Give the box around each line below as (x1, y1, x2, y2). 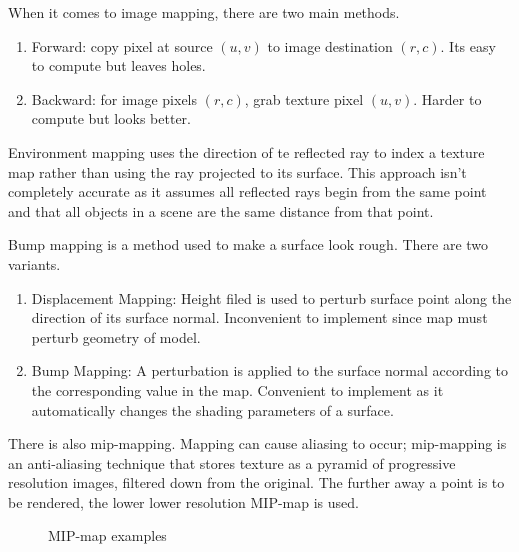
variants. (8, 253, 61, 274)
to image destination (267, 35, 393, 56)
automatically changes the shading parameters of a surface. (31, 399, 394, 420)
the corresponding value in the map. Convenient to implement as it (31, 379, 444, 400)
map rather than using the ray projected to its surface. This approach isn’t (8, 161, 467, 182)
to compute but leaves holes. (31, 55, 206, 76)
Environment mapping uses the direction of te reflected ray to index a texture (8, 141, 485, 162)
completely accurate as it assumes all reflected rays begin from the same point (8, 181, 487, 202)
